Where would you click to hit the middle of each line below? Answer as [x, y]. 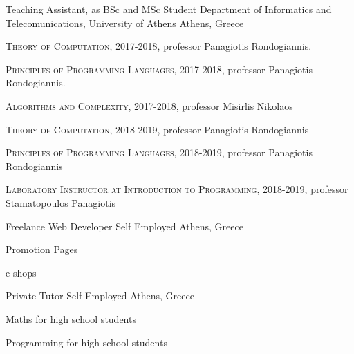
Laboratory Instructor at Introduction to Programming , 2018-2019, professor [177, 189]
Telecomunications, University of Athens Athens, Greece [125, 22]
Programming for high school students [86, 342]
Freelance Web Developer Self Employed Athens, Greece [124, 226]
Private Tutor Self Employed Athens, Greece [100, 296]
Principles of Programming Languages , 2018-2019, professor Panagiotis [159, 152]
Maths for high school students [71, 318]
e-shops [21, 272]
